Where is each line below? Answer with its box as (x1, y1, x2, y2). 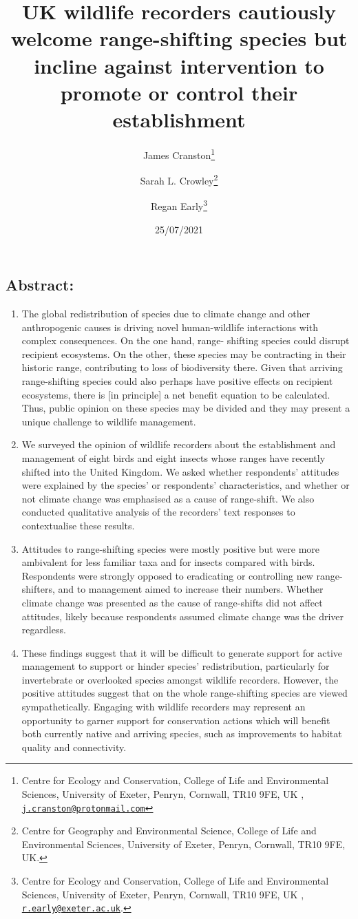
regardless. (21, 622, 66, 637)
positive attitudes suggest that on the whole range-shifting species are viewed (21, 686, 348, 700)
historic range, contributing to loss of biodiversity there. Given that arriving (21, 360, 343, 374)
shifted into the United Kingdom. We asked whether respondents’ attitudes (21, 464, 339, 478)
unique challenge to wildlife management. (21, 414, 196, 428)
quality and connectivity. (21, 739, 127, 754)
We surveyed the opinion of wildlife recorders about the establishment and (21, 437, 336, 452)
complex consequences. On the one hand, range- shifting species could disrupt (21, 333, 350, 348)
